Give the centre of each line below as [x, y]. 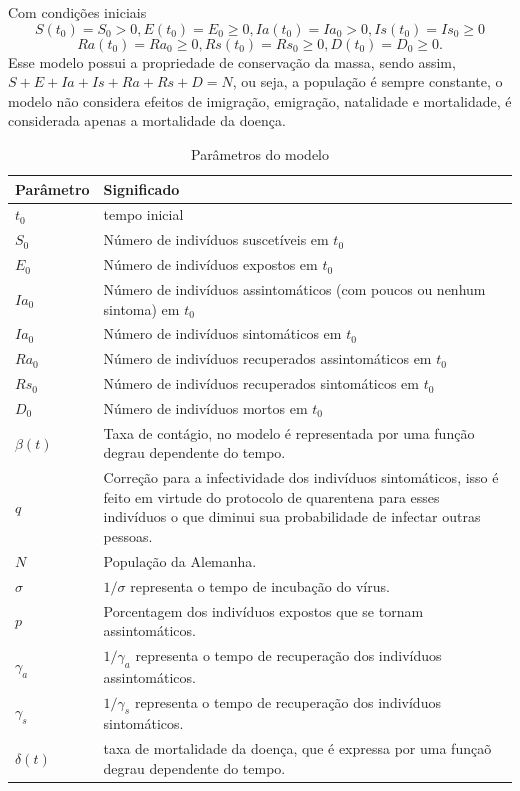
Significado [141, 188]
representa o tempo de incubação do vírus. [260, 585]
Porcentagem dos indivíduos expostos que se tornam [263, 610]
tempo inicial [143, 214]
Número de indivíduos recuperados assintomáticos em [267, 358]
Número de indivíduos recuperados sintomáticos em [261, 383]
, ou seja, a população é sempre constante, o [367, 81]
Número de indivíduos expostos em [210, 264]
